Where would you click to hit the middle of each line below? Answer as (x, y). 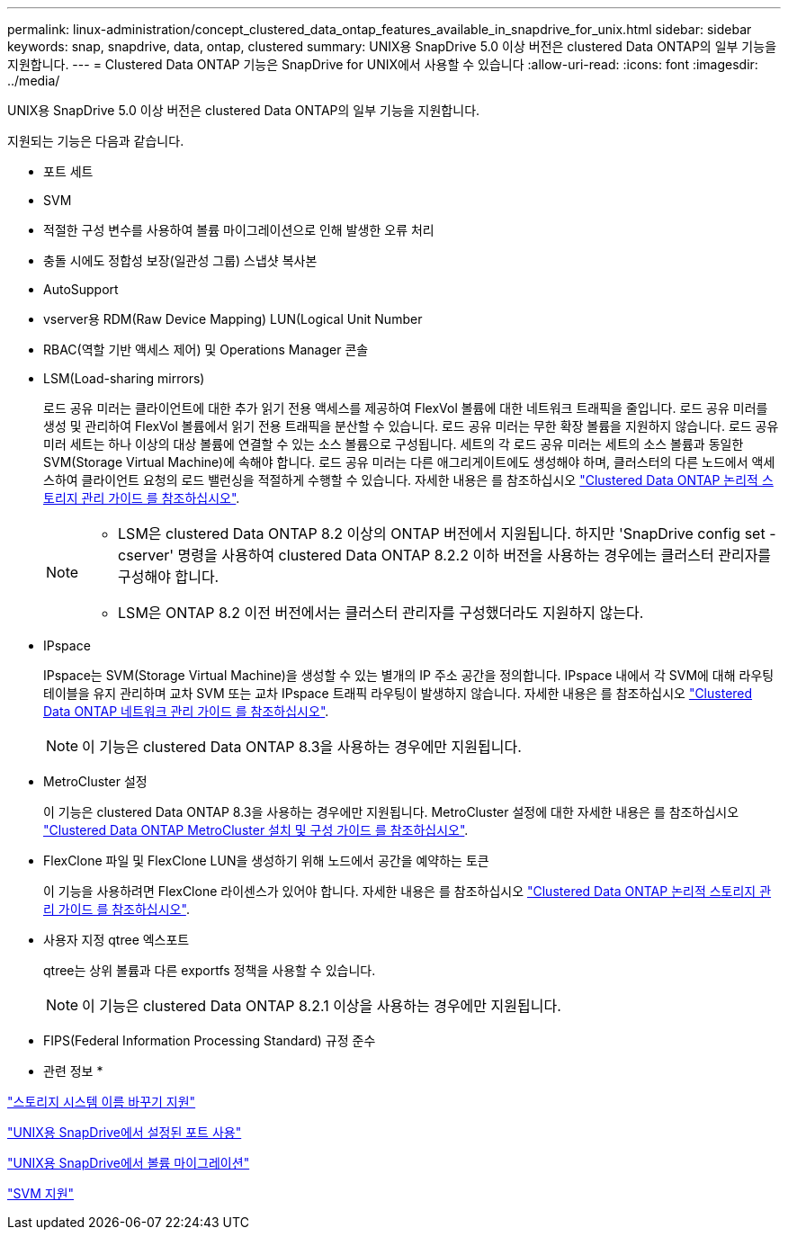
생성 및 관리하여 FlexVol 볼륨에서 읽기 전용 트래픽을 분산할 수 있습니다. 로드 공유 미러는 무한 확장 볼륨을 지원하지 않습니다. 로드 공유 (411, 426)
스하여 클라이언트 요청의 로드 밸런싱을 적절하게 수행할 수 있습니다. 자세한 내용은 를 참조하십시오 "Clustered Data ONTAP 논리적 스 (408, 480)
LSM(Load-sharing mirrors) (124, 378)
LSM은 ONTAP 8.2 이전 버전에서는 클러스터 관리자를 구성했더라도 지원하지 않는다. (381, 613)
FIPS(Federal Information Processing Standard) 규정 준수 (210, 1040)
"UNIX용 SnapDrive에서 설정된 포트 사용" (125, 1132)
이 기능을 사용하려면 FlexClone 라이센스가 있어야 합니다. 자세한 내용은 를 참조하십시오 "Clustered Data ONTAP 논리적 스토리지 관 (407, 891)
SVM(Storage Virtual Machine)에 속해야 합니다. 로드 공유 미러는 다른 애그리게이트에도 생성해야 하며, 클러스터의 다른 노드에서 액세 (409, 462)
